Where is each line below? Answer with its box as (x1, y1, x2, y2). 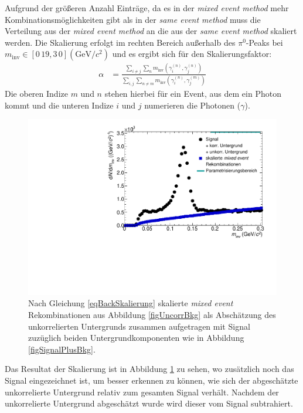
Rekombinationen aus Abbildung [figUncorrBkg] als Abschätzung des (28, 309, 276, 321)
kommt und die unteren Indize (5, 99, 114, 111)
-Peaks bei (246, 36, 283, 48)
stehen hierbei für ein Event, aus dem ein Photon (104, 87, 281, 100)
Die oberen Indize (5, 87, 68, 100)
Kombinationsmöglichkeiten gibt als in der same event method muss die (5, 13, 261, 25)
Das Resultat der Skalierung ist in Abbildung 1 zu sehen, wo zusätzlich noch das (5, 363, 294, 375)
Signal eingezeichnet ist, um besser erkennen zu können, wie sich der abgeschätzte (5, 374, 298, 387)
